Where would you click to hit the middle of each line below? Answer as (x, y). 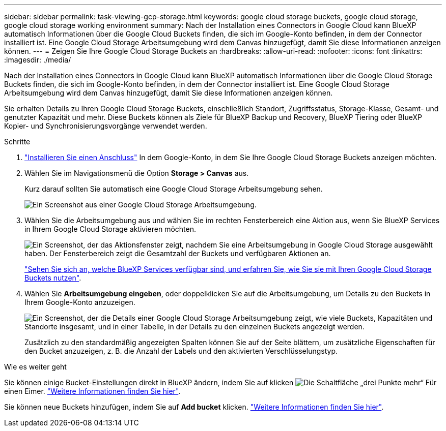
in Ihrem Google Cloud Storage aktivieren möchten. (110, 229)
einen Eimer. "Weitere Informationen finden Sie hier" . (92, 391)
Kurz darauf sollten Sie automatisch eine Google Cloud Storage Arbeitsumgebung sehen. (174, 189)
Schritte (17, 142)
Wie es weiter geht (35, 367)
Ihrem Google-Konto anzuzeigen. (80, 302)
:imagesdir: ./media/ (38, 60)
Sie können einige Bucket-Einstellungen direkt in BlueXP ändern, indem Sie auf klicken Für (220, 382)
